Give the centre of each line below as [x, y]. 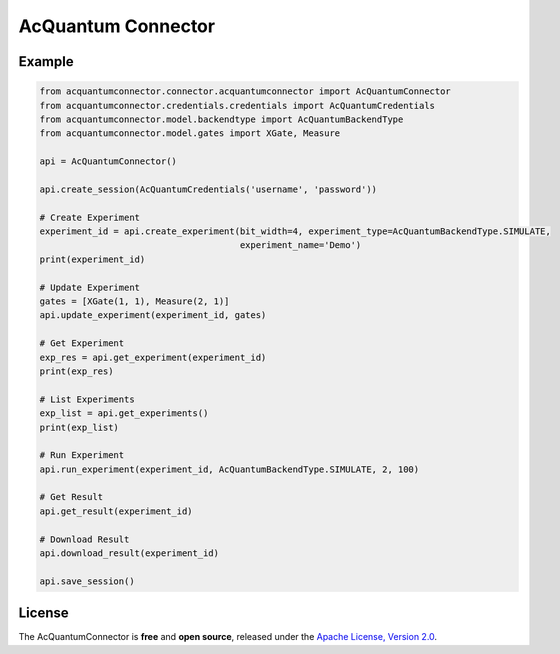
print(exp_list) [79, 427]
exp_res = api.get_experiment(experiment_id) [153, 357]
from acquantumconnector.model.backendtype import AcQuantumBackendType [221, 119]
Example [46, 61]
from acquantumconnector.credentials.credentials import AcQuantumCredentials [237, 105]
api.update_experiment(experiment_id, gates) [153, 315]
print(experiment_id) [92, 259]
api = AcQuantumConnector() [108, 161]
